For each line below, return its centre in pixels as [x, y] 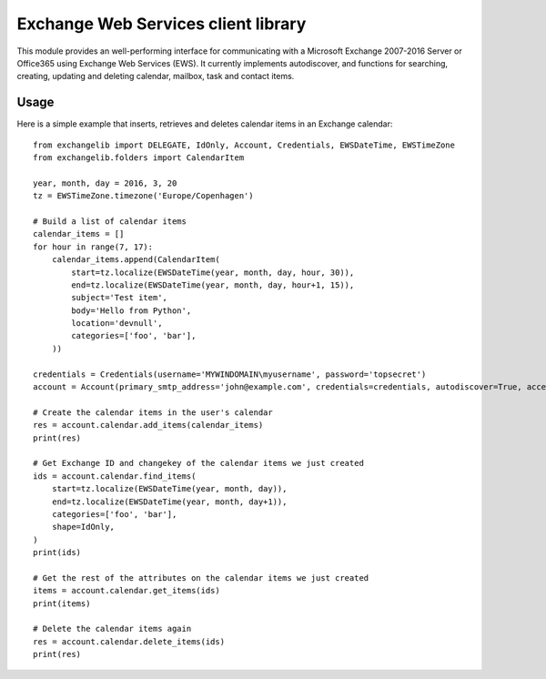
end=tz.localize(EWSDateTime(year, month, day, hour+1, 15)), [213, 285]
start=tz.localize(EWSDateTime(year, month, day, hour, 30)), [213, 272]
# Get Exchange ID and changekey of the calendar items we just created [198, 463]
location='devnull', [117, 324]
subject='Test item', [120, 298]
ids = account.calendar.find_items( [115, 476]
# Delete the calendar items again [112, 629]
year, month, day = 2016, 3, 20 [105, 183]
